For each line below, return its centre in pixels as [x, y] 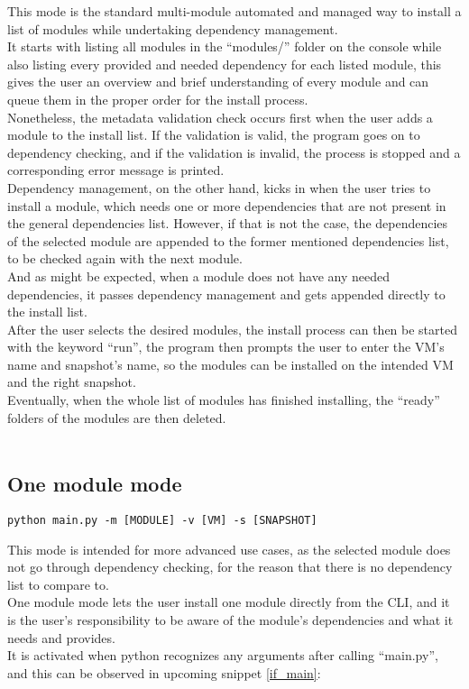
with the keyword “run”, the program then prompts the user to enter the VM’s [226, 347]
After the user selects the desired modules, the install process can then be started [232, 329]
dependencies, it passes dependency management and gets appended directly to [226, 294]
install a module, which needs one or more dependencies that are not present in [227, 205]
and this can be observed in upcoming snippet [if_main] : [164, 672]
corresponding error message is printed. [116, 170]
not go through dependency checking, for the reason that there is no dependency [230, 567]
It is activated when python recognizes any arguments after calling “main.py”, [223, 655]
